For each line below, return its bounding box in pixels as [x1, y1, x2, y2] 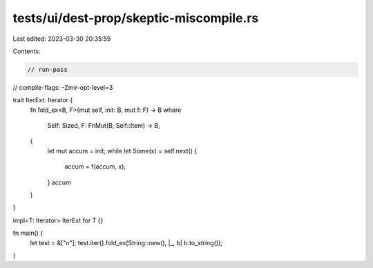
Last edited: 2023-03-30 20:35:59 [12, 35, 111, 43]
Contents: [12, 47, 41, 55]
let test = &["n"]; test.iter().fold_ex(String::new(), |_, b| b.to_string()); [30, 238, 222, 247]
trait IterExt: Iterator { [12, 96, 73, 104]
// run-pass [27, 66, 68, 73]
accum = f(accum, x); [64, 162, 126, 171]
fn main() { [12, 229, 44, 238]
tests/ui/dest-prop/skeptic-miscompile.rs [12, 10, 259, 26]
